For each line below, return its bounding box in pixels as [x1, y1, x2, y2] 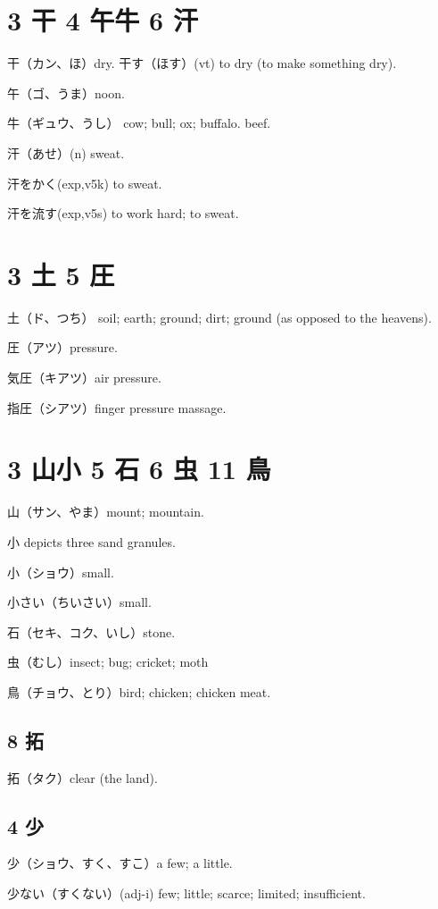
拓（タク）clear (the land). [7, 768, 158, 787]
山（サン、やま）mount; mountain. [7, 502, 204, 521]
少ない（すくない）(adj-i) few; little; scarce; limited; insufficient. [7, 884, 366, 903]
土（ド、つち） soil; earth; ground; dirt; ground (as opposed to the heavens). [7, 307, 432, 326]
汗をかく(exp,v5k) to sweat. [7, 173, 162, 192]
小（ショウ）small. [7, 562, 114, 581]
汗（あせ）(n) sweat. [7, 143, 125, 162]
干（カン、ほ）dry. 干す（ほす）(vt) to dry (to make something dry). [7, 54, 397, 72]
